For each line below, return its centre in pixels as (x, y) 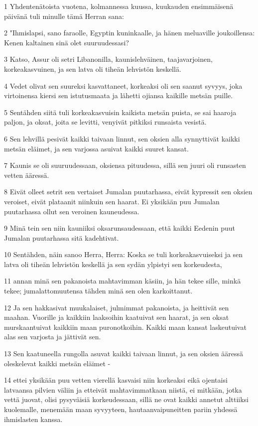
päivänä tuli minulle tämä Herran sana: (64, 16)
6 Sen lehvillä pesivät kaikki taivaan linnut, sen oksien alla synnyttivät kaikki (122, 138)
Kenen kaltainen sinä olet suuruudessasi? (66, 42)
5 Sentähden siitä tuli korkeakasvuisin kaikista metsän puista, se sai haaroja (120, 112)
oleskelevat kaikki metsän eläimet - (57, 363)
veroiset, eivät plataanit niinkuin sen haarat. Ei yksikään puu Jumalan (112, 201)
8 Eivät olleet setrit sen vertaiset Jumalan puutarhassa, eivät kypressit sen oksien (128, 192)
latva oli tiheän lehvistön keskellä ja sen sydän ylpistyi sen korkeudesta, (113, 264)
